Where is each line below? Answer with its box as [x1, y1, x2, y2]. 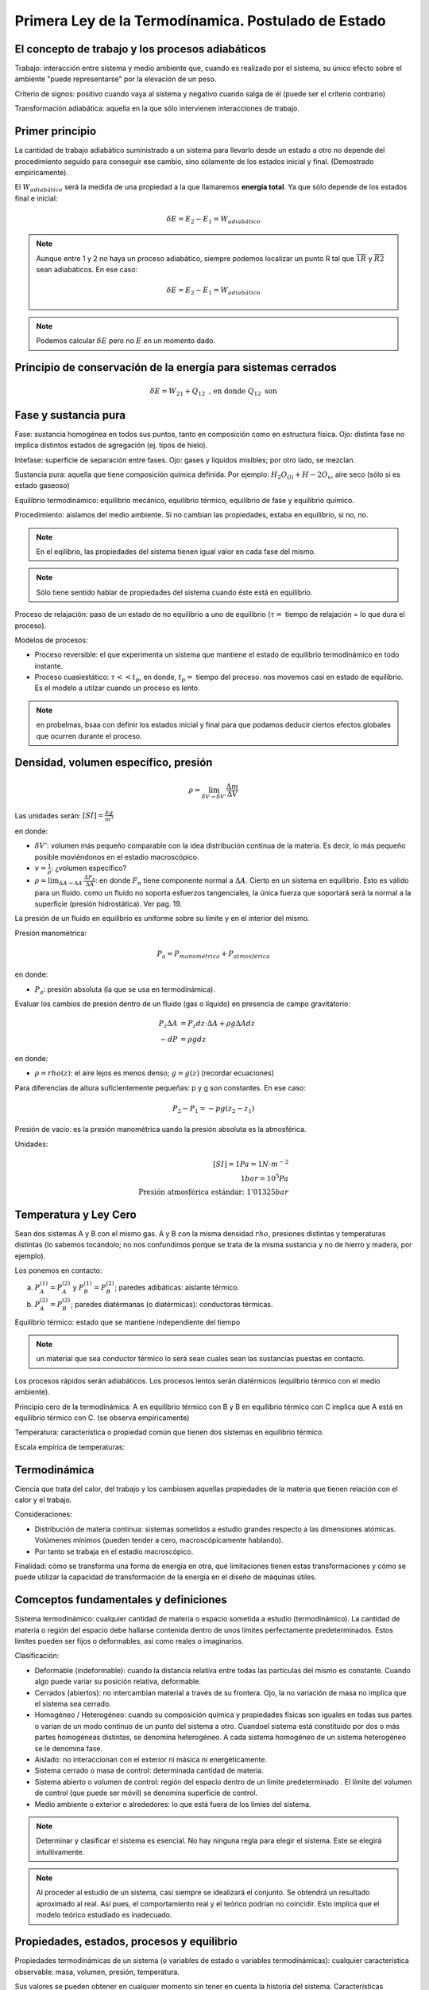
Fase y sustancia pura [14, 408, 126, 422]
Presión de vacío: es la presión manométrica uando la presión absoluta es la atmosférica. [14, 1125, 307, 1134]
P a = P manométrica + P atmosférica [157, 949, 270, 960]
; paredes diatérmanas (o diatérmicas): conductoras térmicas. [70, 1299, 273, 1309]
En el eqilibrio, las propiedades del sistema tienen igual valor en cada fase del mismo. [36, 546, 316, 556]
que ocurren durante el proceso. [36, 731, 142, 740]
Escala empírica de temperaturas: [14, 1442, 125, 1452]
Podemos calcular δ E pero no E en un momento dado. [36, 336, 216, 345]
